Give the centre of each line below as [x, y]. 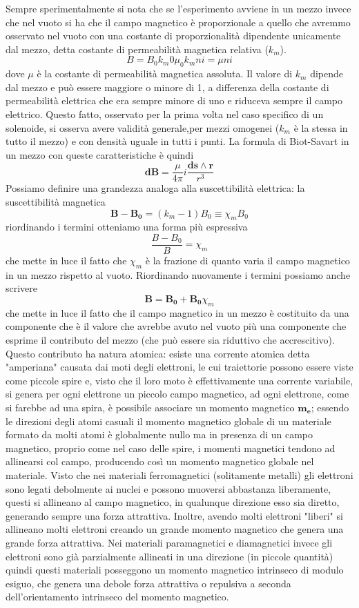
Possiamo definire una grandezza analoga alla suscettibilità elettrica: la [155, 188]
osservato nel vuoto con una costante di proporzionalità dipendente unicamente [173, 36]
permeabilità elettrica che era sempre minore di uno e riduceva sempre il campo [174, 100]
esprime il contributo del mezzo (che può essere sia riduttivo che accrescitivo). [170, 340]
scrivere [22, 288]
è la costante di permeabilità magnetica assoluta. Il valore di [165, 73]
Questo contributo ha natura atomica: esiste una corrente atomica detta [158, 353]
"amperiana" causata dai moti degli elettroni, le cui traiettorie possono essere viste [179, 367]
